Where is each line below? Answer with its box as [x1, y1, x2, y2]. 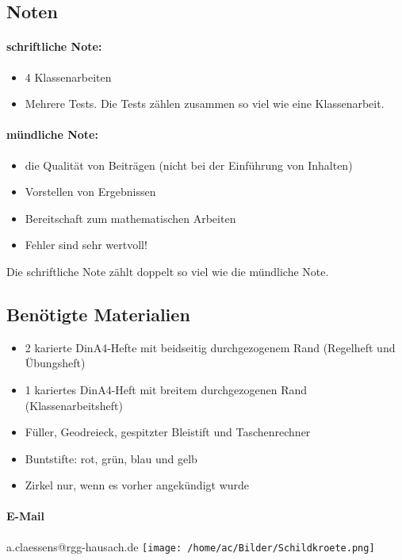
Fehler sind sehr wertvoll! [25, 236, 147, 253]
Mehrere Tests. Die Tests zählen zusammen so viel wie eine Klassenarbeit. [25, 95, 385, 112]
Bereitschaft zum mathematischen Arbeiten [25, 209, 236, 226]
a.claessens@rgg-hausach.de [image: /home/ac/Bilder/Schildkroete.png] [6, 538, 375, 554]
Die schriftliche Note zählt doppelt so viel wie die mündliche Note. [6, 263, 329, 279]
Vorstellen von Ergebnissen [25, 183, 156, 200]
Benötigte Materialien [6, 301, 190, 326]
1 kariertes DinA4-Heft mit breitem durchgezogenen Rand [25, 381, 308, 397]
